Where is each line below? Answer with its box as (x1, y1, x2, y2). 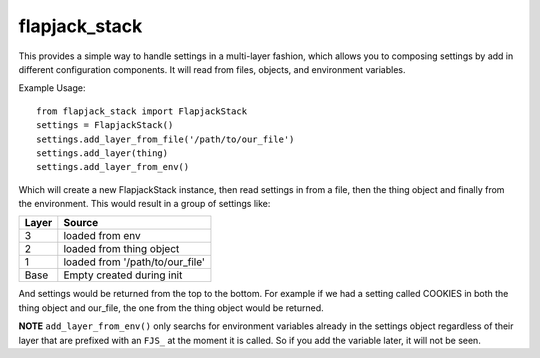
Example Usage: (18, 82, 86, 94)
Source (63, 216, 99, 230)
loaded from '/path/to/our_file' (63, 255, 205, 269)
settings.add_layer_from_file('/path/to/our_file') (36, 133, 295, 145)
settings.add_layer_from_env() (36, 161, 190, 173)
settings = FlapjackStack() (36, 120, 174, 131)
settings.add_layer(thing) (36, 147, 169, 159)
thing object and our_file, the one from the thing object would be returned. (18, 301, 324, 314)
